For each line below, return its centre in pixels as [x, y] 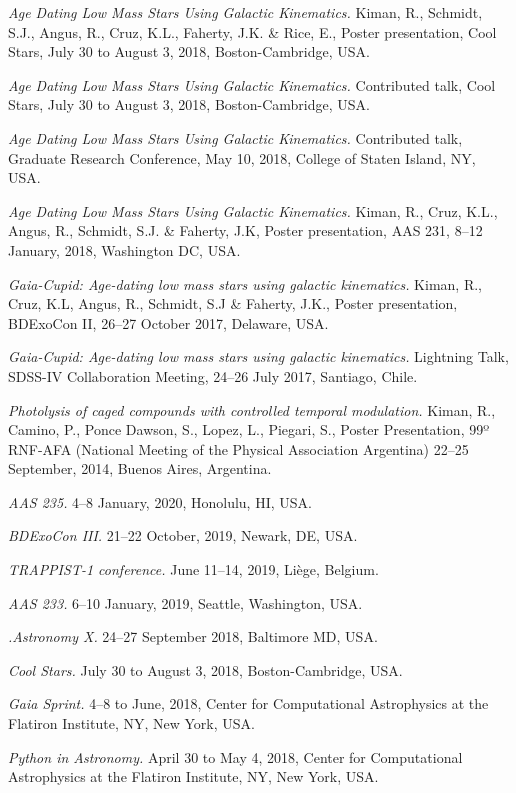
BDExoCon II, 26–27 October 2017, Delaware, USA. [168, 322]
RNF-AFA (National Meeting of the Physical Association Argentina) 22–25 [238, 448]
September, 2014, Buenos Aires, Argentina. [140, 468]
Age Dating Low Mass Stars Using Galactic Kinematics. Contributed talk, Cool [252, 84]
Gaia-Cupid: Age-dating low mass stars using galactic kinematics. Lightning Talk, [258, 356]
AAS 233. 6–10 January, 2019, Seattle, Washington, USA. [185, 602]
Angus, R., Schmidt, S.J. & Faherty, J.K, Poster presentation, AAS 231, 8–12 [245, 230]
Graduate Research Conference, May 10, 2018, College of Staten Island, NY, [242, 157]
